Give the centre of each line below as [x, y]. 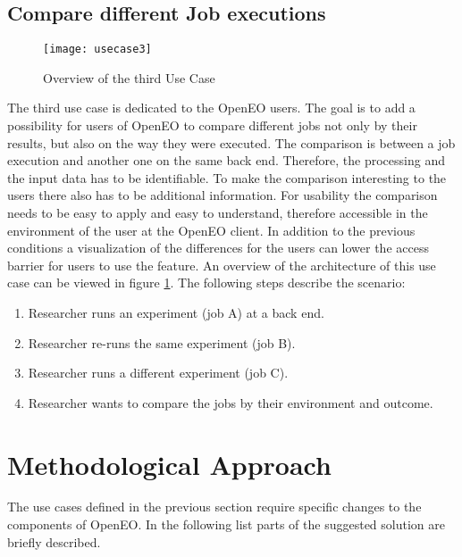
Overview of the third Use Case [129, 77]
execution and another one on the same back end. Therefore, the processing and [226, 160]
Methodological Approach [169, 464]
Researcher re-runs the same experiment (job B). [162, 342]
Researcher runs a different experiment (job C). [158, 373]
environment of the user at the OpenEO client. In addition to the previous [211, 230]
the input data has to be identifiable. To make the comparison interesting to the [227, 177]
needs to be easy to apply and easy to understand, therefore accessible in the [218, 213]
